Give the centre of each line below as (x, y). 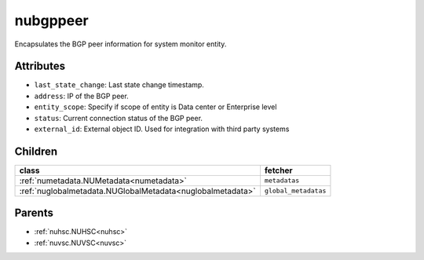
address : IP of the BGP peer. (81, 96)
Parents (34, 213)
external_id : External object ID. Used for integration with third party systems (162, 129)
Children (36, 151)
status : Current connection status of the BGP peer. (119, 118)
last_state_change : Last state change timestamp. (119, 85)
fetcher (279, 170)
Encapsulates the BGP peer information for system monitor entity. (121, 44)
